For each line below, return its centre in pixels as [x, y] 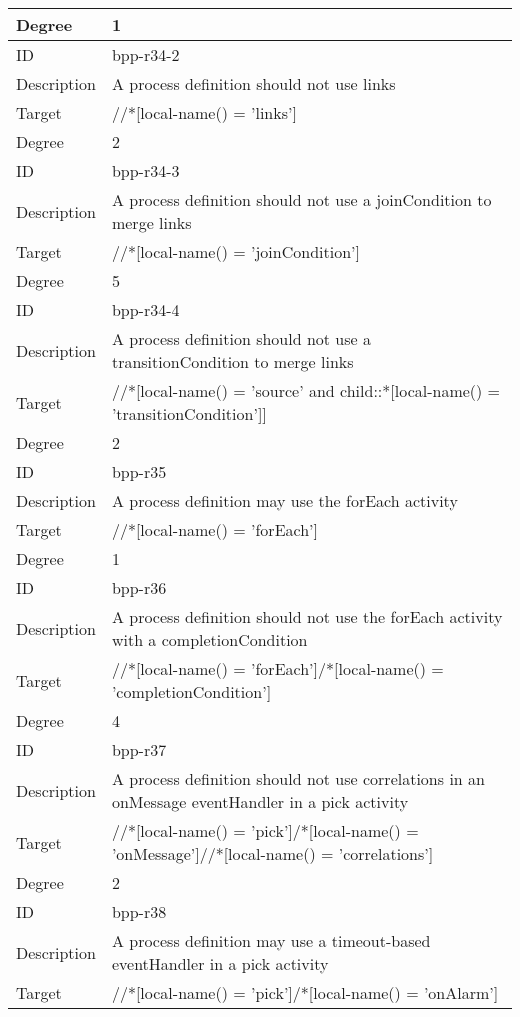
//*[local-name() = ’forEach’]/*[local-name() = [277, 668]
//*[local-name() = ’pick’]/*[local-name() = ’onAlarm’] [305, 992]
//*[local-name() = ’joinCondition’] [235, 251]
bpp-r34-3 [145, 170]
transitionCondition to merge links [232, 361]
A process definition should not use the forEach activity [307, 616]
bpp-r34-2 [145, 54]
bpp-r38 [139, 911]
